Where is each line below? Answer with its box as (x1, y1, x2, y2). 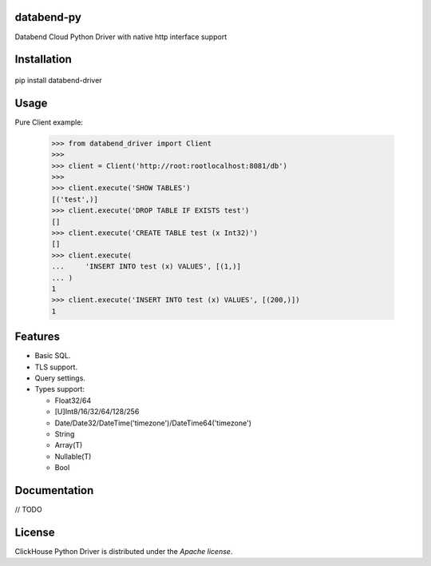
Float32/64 (54, 396, 92, 405)
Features (14, 330, 60, 344)
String (54, 428, 75, 439)
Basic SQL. (34, 351, 71, 361)
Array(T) (54, 440, 83, 450)
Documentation (14, 484, 94, 497)
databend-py (14, 10, 81, 24)
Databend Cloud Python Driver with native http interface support (14, 32, 227, 42)
